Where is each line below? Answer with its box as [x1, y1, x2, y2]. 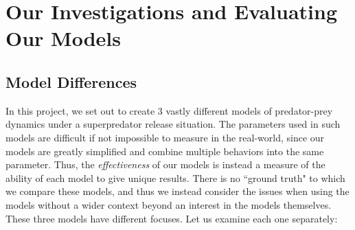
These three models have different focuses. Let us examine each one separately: [5, 211, 338, 225]
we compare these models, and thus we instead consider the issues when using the [5, 184, 350, 198]
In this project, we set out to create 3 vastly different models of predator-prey [5, 103, 333, 117]
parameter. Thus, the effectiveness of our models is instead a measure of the [5, 157, 325, 172]
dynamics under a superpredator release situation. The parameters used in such [5, 117, 341, 131]
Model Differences [5, 71, 137, 92]
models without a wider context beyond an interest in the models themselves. [5, 197, 332, 211]
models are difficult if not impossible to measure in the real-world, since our [5, 130, 325, 144]
